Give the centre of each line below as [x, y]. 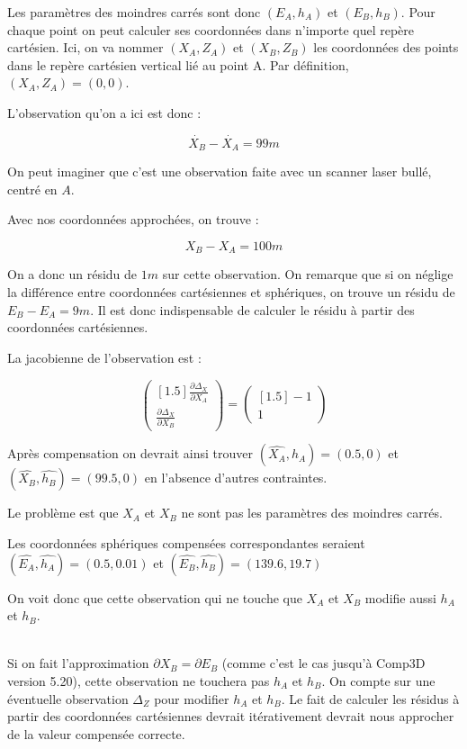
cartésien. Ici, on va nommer [85, 47]
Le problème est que [63, 513]
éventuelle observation [68, 698]
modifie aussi [400, 597]
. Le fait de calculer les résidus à [370, 698]
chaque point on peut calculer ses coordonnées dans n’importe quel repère [211, 29]
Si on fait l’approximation [78, 663]
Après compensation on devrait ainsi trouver [130, 453]
